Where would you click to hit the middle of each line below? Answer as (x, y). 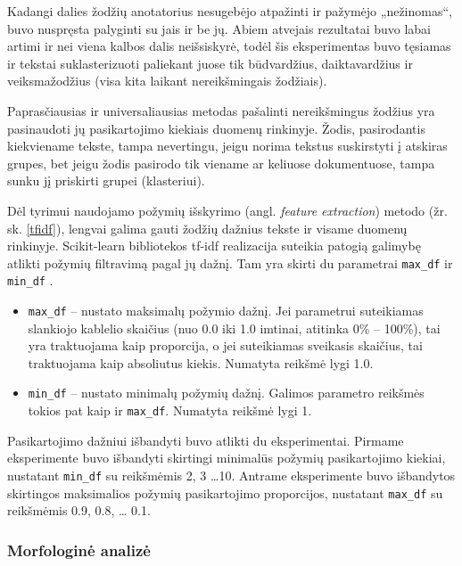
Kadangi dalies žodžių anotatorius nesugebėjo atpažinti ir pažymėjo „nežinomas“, (230, 11)
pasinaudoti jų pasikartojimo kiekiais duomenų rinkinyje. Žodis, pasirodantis (216, 128)
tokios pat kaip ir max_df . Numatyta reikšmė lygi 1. (170, 410)
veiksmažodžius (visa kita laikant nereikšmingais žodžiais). (167, 81)
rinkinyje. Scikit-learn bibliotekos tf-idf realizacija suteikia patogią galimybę (214, 246)
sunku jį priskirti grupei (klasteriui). (106, 180)
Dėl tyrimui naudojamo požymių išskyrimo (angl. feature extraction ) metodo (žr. (227, 210)
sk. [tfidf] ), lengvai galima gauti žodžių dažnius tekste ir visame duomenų (207, 228)
